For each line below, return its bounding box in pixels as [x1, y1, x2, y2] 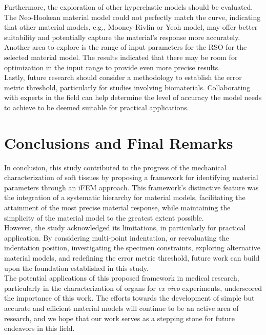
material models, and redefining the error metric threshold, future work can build [4, 252, 260, 263]
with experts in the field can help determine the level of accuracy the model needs [4, 92, 262, 103]
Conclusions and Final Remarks [4, 132, 233, 153]
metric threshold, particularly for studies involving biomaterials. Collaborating [4, 82, 251, 92]
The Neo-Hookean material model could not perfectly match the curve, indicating [4, 11, 261, 22]
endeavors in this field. [4, 323, 75, 333]
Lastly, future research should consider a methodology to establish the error [4, 72, 242, 83]
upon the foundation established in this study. [4, 262, 149, 273]
